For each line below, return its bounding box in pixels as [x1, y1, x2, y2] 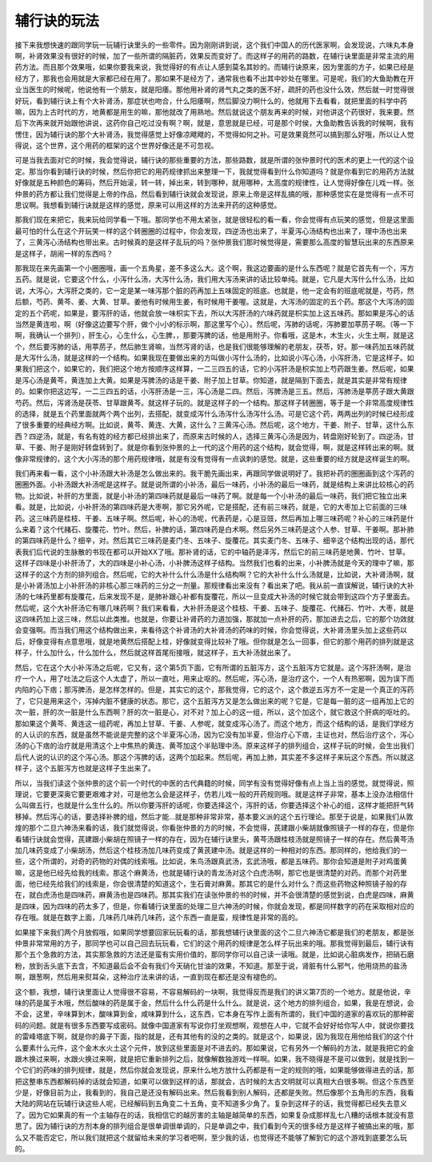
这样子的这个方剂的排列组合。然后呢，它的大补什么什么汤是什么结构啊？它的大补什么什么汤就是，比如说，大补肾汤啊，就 [14, 569, 414, 579]
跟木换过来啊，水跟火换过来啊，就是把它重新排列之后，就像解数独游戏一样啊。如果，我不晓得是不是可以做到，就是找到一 [14, 1054, 414, 1063]
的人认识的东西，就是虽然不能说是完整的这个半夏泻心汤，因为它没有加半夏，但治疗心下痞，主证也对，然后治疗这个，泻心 [14, 730, 414, 739]
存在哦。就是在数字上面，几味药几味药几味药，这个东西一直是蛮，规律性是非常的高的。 [14, 913, 302, 923]
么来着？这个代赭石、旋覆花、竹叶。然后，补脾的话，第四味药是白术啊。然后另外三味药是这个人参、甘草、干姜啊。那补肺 [14, 525, 414, 534]
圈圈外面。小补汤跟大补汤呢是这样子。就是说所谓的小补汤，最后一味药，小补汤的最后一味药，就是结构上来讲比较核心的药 [14, 480, 414, 489]
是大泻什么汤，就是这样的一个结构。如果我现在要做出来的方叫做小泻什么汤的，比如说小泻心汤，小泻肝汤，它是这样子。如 [14, 353, 414, 363]
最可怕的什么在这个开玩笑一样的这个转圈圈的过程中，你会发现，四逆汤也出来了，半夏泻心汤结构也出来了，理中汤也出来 [14, 226, 407, 235]
